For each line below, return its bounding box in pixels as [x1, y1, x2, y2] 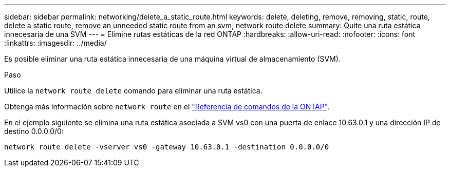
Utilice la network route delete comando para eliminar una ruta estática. [4, 86, 262, 95]
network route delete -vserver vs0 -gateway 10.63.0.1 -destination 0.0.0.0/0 [4, 143, 329, 151]
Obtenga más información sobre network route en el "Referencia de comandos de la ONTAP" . [4, 102, 330, 111]
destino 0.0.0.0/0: [4, 127, 64, 136]
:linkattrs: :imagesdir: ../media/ [4, 39, 107, 47]
